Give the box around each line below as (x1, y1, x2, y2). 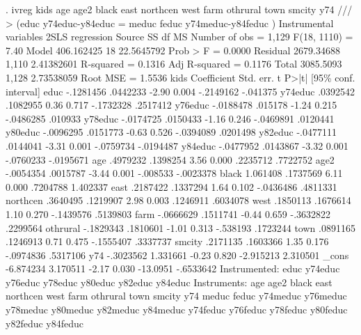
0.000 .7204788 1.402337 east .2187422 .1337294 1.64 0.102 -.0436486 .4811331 (6, 179, 337, 194)
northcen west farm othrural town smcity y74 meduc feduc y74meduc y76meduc (6, 288, 347, 303)
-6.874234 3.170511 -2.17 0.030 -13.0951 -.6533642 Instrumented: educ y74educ (6, 261, 340, 276)
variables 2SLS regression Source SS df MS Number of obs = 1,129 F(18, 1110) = (6, 29, 353, 44)
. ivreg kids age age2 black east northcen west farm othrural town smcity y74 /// (6, 2, 353, 16)
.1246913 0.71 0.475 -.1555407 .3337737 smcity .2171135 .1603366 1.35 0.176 (6, 234, 329, 249)
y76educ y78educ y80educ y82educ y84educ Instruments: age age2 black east (6, 274, 332, 289)
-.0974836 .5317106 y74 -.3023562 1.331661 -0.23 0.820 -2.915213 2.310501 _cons (6, 247, 349, 262)
